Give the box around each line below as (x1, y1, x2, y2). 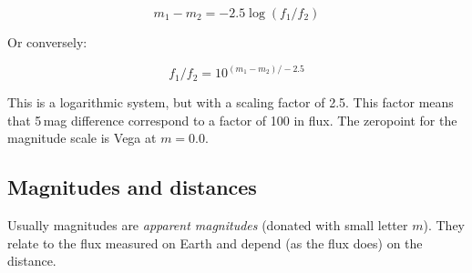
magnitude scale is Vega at (7, 128, 157, 147)
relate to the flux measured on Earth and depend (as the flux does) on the (7, 233, 423, 252)
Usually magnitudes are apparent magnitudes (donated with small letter (7, 216, 408, 235)
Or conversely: (7, 33, 87, 51)
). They (423, 216, 465, 235)
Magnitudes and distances (7, 173, 257, 201)
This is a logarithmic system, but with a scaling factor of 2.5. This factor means (7, 93, 454, 112)
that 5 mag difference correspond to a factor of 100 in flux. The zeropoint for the (7, 110, 457, 129)
